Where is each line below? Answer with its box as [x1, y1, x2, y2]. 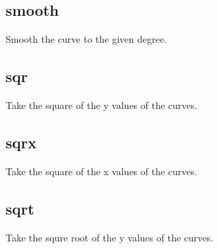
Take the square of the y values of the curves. [6, 98, 197, 112]
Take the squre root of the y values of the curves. [6, 230, 213, 244]
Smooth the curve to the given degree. [6, 32, 167, 46]
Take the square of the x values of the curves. [6, 163, 197, 178]
